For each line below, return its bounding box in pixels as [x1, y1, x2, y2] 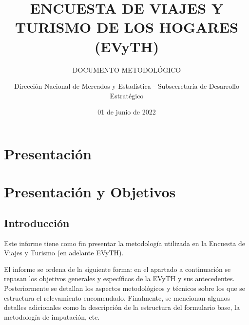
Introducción [4, 215, 70, 230]
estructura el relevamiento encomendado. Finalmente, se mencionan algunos [4, 292, 230, 303]
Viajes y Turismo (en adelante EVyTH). [4, 248, 124, 258]
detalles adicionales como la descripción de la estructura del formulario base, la [4, 302, 240, 312]
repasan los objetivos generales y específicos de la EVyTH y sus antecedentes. [4, 273, 235, 284]
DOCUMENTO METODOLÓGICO [72, 64, 181, 75]
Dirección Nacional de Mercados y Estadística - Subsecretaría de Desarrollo [14, 81, 239, 91]
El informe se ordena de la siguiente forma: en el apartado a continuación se [4, 264, 231, 274]
